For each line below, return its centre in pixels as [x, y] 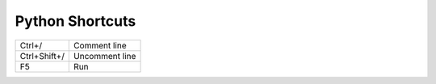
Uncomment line [105, 56]
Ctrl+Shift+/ [42, 56]
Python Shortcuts [75, 21]
